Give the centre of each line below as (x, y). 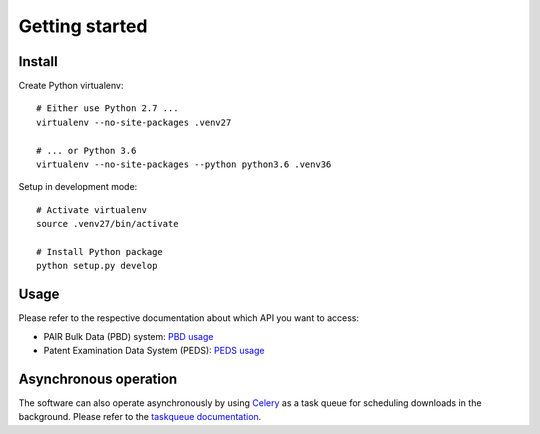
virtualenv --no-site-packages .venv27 (134, 122)
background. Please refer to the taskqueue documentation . (140, 417)
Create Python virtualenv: (71, 86)
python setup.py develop (97, 266)
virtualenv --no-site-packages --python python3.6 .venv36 (184, 164)
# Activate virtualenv (92, 209)
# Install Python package (100, 251)
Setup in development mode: (78, 187)
